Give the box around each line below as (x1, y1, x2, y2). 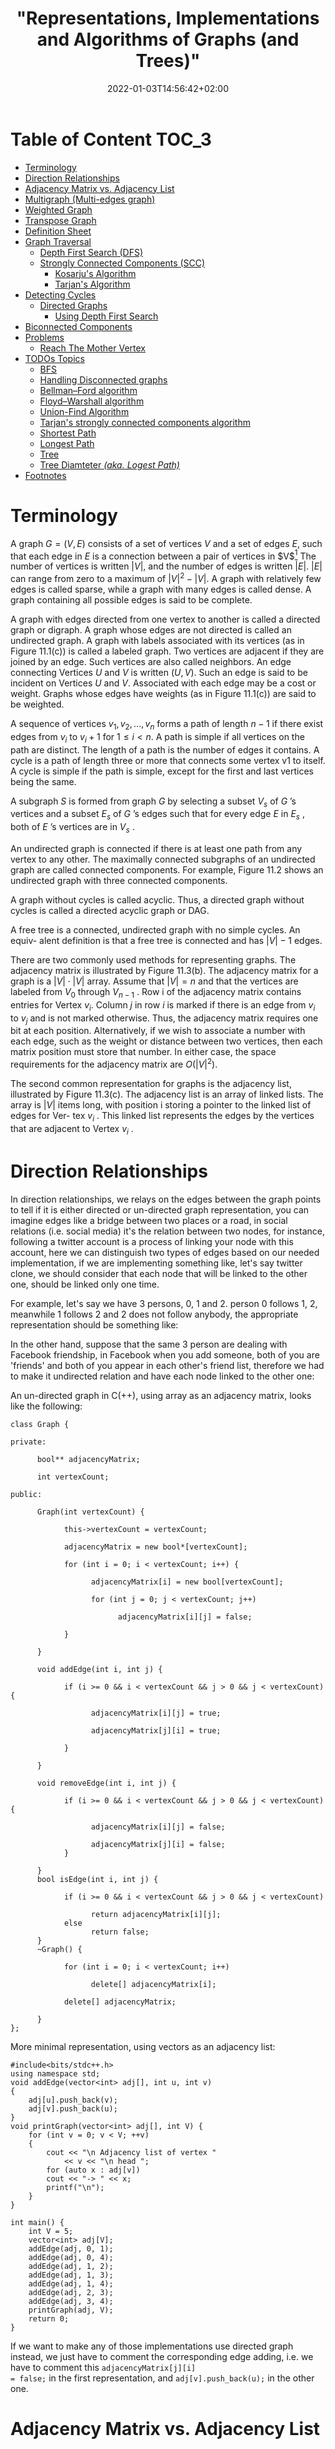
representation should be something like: (10, 1318, 179, 1331)
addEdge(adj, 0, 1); (28, 2243, 114, 2254)
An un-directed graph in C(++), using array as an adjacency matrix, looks (10, 1389, 312, 1401)
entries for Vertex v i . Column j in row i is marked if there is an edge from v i (10, 998, 316, 1013)
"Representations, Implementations (16, 7, 320, 30)
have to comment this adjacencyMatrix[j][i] (10, 2361, 197, 2373)
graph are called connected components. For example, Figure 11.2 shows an (10, 863, 324, 876)
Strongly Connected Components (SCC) (39, 257, 206, 269)
